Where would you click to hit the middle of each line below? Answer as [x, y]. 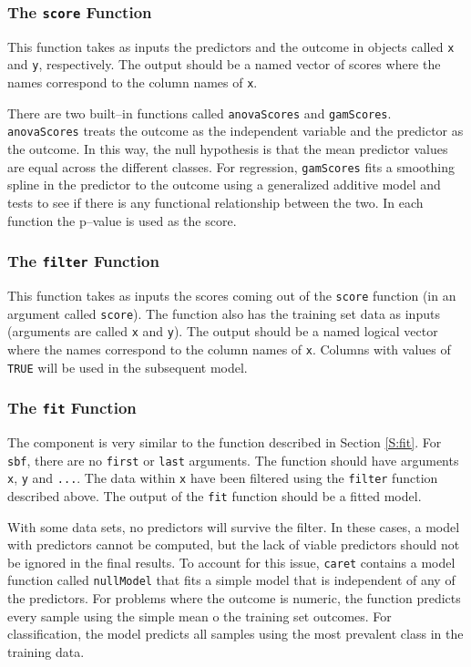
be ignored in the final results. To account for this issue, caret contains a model [231, 562]
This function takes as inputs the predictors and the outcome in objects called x [231, 46]
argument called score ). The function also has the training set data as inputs [224, 313]
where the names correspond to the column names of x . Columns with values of [229, 349]
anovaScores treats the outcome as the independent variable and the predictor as [235, 131]
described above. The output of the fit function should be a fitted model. [215, 495]
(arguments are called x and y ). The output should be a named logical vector [223, 331]
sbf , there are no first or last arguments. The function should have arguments [233, 460]
